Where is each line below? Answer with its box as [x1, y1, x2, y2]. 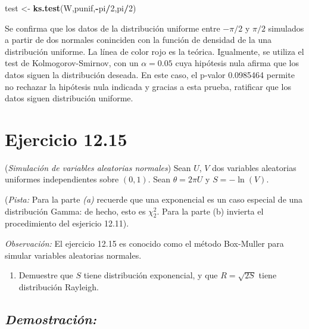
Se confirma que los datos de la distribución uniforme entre [5, 21, 220, 34]
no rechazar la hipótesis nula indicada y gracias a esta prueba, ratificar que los [5, 80, 291, 92]
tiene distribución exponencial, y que [83, 269, 218, 281]
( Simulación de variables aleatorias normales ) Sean [5, 161, 191, 173]
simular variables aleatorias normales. [5, 249, 142, 261]
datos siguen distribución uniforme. [5, 92, 133, 104]
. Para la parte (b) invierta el [157, 204, 264, 217]
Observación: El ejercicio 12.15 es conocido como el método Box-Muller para [5, 237, 284, 250]
